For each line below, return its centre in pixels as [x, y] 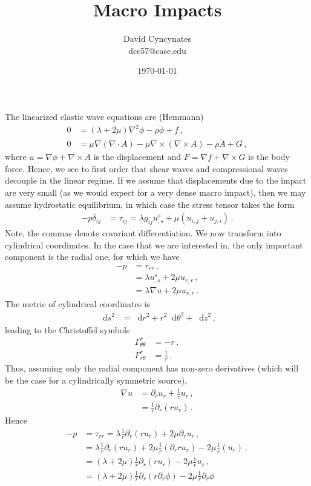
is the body [269, 157]
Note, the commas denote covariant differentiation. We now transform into [143, 233]
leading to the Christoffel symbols [67, 329]
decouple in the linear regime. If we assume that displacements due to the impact [156, 180]
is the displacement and [137, 157]
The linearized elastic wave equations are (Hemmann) [104, 116]
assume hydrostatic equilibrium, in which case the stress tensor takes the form [150, 204]
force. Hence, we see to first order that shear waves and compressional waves [146, 168]
